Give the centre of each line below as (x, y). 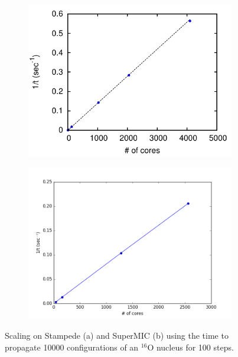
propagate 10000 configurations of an (72, 347)
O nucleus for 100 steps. (190, 347)
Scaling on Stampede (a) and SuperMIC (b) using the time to (117, 335)
